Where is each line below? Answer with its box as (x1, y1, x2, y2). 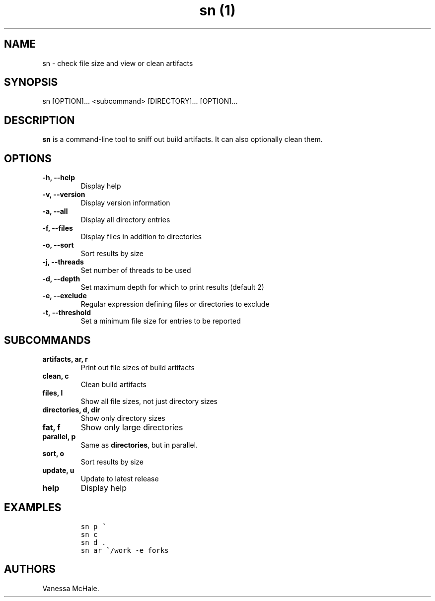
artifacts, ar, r (42, 354, 88, 363)
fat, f (42, 422, 61, 432)
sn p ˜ (80, 522, 106, 531)
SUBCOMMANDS (4, 334, 91, 346)
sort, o (42, 449, 65, 458)
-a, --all (42, 207, 68, 216)
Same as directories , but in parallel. (80, 440, 198, 449)
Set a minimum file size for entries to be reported (80, 317, 241, 326)
